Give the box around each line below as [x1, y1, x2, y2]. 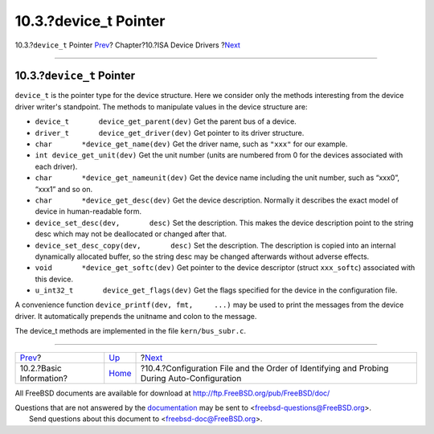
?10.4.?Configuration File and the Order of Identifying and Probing [141, 362, 389, 374]
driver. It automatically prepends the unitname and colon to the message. [14, 311, 257, 321]
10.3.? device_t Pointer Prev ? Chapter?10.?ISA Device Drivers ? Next [14, 40, 241, 50]
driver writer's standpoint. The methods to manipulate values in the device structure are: [14, 101, 308, 112]
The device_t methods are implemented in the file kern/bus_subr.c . [14, 326, 247, 336]
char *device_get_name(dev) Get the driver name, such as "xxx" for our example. [35, 139, 348, 149]
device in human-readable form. [35, 207, 142, 216]
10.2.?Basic [19, 362, 62, 374]
